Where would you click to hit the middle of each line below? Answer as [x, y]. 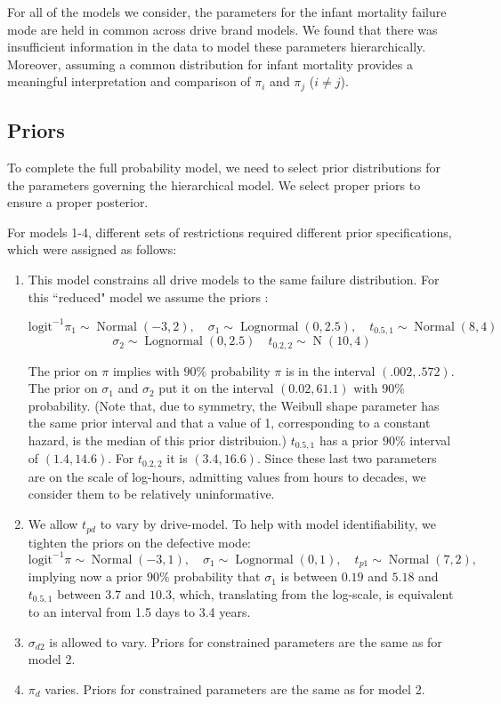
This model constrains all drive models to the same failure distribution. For [234, 279]
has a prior [349, 440]
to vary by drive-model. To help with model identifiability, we [268, 524]
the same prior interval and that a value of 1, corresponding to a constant [229, 423]
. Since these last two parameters [347, 458]
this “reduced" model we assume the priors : [148, 296]
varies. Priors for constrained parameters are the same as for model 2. [235, 688]
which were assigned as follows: [92, 249]
